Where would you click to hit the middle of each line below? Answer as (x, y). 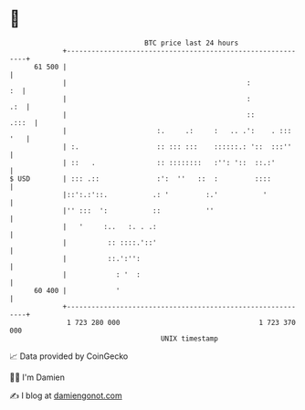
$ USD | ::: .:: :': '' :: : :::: (141, 179)
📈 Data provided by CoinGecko (69, 356)
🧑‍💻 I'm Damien (37, 377)
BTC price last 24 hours (192, 43)
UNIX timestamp (189, 338)
